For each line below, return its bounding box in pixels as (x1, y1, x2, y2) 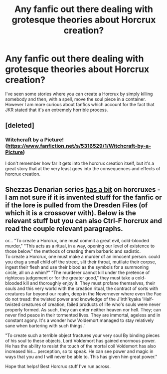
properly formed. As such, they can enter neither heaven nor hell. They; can (5, 307, 161, 313)
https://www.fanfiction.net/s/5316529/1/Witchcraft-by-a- (7, 143, 151, 150)
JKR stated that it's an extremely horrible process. (5, 107, 108, 113)
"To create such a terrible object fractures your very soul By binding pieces (5, 332, 160, 338)
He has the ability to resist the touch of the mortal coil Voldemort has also (5, 343, 156, 349)
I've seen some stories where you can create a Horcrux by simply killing (5, 91, 153, 97)
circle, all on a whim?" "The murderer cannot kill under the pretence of (5, 269, 150, 276)
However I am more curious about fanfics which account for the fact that (5, 101, 155, 107)
